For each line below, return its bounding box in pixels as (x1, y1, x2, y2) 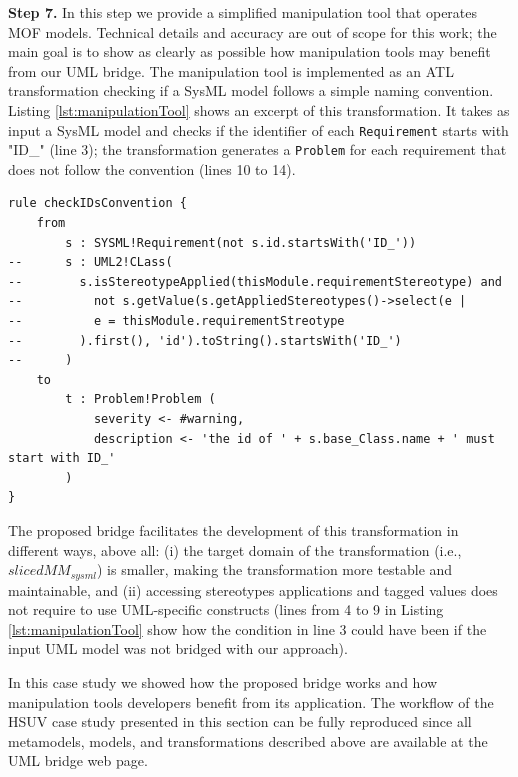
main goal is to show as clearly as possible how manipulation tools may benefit (8, 41, 491, 62)
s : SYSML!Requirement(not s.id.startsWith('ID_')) (65, 235, 417, 250)
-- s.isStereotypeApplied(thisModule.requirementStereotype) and (8, 274, 502, 289)
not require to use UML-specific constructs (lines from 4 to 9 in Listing (8, 599, 444, 620)
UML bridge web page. (8, 750, 148, 771)
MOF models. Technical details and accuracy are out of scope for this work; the (8, 21, 497, 42)
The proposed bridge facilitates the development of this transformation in (8, 519, 459, 540)
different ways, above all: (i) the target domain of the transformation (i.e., (8, 539, 462, 560)
